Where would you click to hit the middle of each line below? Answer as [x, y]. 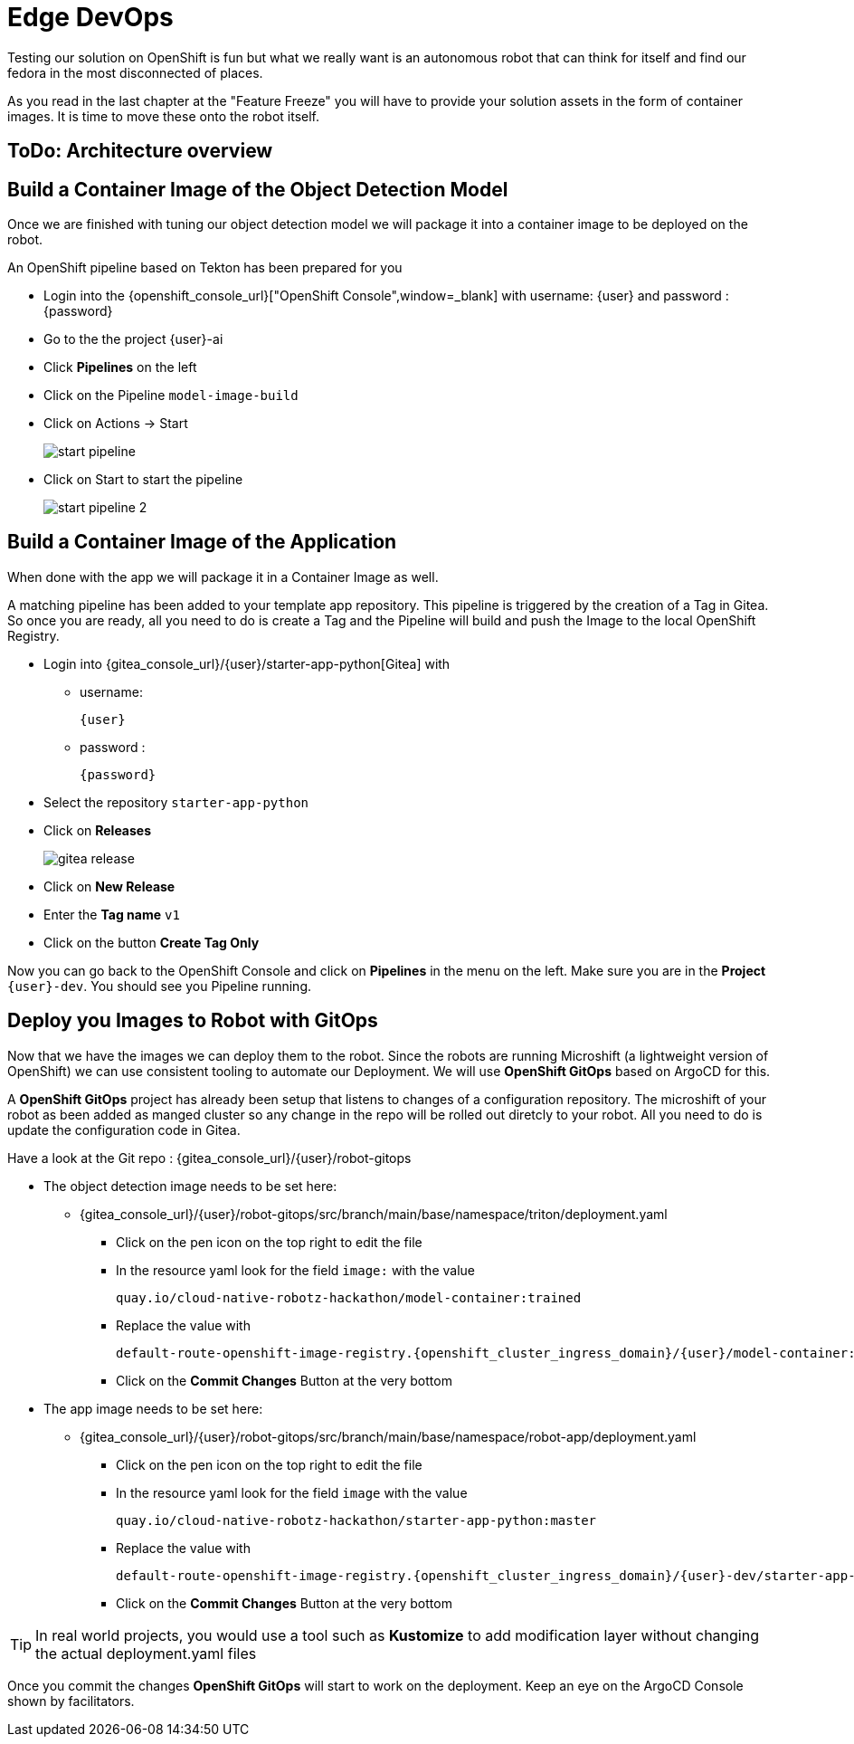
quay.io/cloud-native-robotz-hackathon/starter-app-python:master [356, 1520]
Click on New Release [109, 886]
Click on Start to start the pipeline [143, 480]
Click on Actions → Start [116, 424]
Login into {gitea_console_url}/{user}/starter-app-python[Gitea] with [247, 663]
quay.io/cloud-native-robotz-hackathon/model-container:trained [349, 1297]
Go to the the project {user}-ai [133, 339]
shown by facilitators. [71, 1701]
